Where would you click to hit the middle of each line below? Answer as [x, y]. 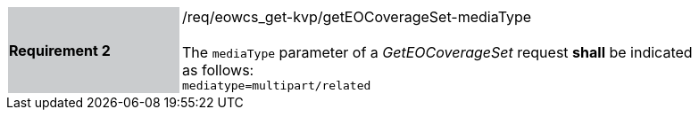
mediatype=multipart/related [277, 86]
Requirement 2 [60, 50]
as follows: [218, 70]
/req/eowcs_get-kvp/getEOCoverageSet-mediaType [357, 17]
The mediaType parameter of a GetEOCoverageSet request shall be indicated [437, 52]
